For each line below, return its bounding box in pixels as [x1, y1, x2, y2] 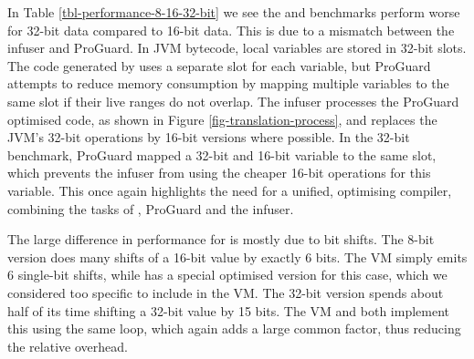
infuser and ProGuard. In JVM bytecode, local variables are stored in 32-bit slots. [7, 38, 467, 57]
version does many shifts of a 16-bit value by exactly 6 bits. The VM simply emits [7, 247, 468, 266]
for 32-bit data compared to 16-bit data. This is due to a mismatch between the [7, 20, 455, 39]
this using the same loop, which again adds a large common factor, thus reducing [7, 319, 461, 338]
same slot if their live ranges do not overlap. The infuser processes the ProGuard [7, 91, 459, 110]
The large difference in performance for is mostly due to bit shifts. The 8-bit [7, 230, 435, 249]
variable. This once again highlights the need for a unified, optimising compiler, [7, 180, 452, 200]
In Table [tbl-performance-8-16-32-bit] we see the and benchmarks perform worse [7, 3, 460, 21]
